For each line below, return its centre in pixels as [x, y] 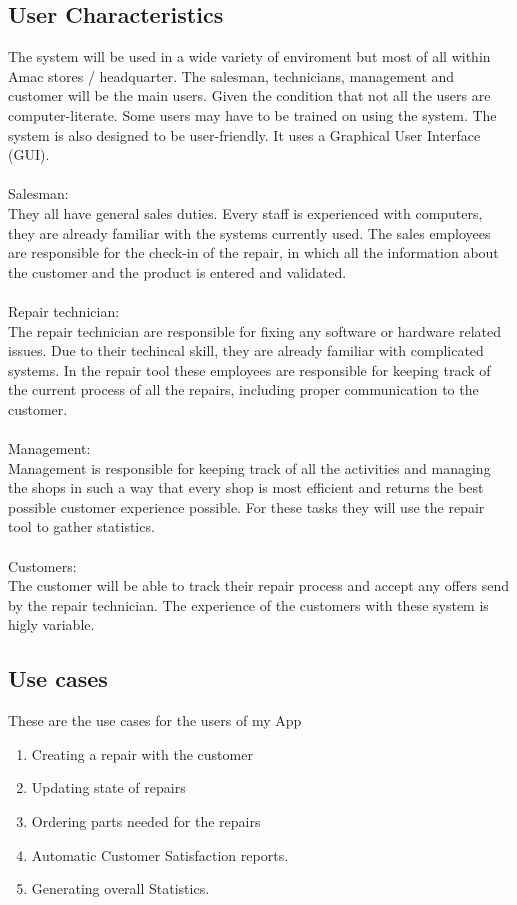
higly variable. [51, 624]
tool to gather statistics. [81, 526]
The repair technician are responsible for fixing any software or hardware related [254, 330]
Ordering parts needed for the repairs [146, 821]
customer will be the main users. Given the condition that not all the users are [249, 95]
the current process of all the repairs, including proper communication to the [243, 389]
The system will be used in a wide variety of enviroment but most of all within [249, 56]
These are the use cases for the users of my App [155, 720]
